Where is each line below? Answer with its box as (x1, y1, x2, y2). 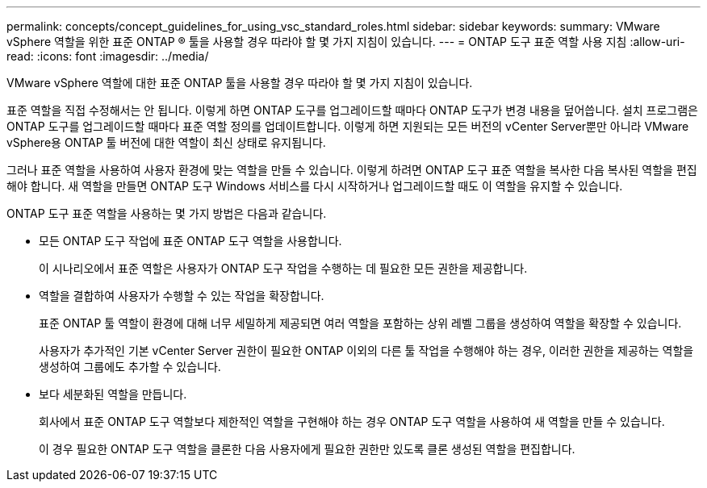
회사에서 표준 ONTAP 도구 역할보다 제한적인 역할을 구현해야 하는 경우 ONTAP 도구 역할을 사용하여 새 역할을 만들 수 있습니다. (39, 415, 665, 428)
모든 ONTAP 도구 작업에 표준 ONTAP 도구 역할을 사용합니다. (39, 234, 342, 248)
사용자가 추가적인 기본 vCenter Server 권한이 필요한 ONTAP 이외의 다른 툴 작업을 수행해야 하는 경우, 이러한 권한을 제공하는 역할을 (39, 344, 694, 357)
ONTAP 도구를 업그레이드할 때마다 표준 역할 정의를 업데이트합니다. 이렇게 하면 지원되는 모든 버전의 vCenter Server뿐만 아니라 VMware (6, 119, 689, 133)
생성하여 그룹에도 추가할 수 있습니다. (39, 360, 221, 373)
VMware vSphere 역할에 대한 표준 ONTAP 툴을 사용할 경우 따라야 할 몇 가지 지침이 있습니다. (6, 76, 473, 90)
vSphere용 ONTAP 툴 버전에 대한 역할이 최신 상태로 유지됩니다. (6, 136, 326, 149)
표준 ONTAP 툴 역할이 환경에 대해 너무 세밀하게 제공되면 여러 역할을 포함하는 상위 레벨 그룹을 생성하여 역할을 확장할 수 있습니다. (39, 316, 682, 330)
